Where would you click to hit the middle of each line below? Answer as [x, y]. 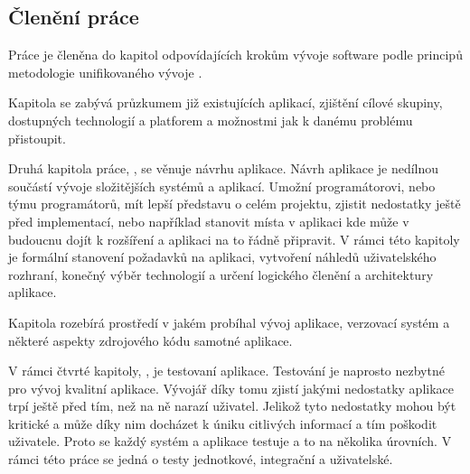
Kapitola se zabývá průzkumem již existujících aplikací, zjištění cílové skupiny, [226, 102]
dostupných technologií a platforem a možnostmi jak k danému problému [211, 120]
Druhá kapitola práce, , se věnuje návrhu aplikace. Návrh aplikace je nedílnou [224, 168]
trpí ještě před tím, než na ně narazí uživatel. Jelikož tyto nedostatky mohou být [232, 406]
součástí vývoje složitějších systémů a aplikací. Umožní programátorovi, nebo [222, 186]
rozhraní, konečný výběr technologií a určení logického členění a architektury [221, 274]
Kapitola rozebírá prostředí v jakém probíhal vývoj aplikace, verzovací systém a [229, 322]
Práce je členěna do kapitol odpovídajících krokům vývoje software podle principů [235, 55]
